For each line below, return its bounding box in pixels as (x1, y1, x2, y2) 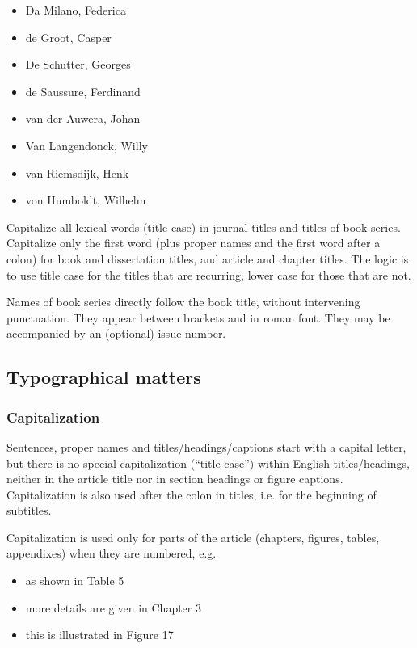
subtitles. (6, 502, 52, 519)
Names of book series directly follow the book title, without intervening (6, 293, 360, 310)
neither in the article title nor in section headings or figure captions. (6, 470, 343, 487)
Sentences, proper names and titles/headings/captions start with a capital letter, (6, 438, 406, 455)
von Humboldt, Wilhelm (25, 191, 146, 208)
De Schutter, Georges (25, 56, 131, 73)
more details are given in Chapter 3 (25, 599, 201, 616)
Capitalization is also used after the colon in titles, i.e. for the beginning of (6, 486, 377, 503)
